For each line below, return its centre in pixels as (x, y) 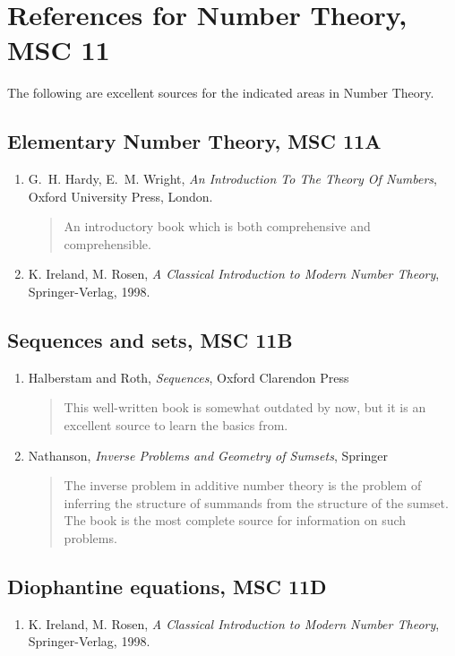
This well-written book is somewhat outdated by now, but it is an (245, 407)
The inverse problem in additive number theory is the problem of (243, 485)
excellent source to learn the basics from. (176, 425)
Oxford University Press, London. (120, 196)
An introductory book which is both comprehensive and (217, 226)
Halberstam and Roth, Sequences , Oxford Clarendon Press (189, 377)
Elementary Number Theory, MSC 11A (194, 141)
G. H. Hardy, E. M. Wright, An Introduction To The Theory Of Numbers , (232, 179)
